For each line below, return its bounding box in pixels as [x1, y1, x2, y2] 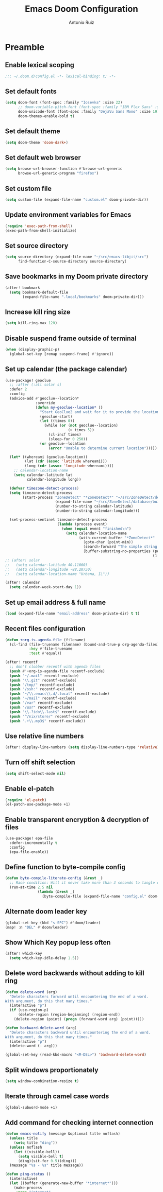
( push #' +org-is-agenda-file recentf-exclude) [9, 668, 105, 674]
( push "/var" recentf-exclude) [9, 701, 73, 705]
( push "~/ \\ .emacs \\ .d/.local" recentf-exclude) [9, 691, 110, 696]
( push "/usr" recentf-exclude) [9, 705, 73, 710]
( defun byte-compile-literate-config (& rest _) [5, 876, 103, 881]
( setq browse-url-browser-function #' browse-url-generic [5, 166, 123, 171]
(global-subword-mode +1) [5, 1105, 57, 1110]
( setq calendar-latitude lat [14, 473, 73, 477]
